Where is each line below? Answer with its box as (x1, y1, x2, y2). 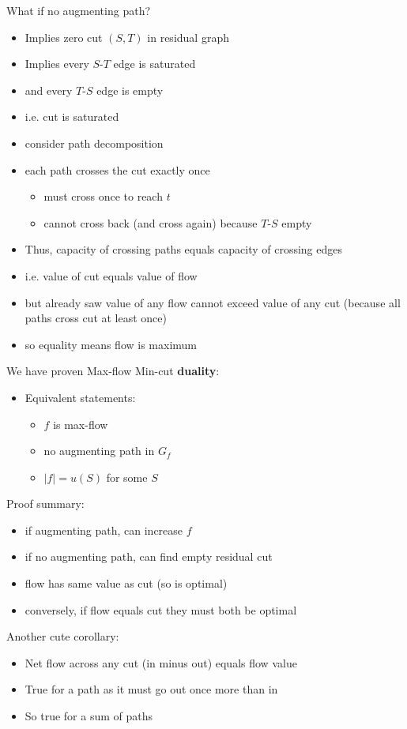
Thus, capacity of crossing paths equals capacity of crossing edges (24, 241, 343, 257)
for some (106, 468, 148, 485)
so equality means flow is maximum (24, 336, 197, 352)
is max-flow (53, 415, 108, 432)
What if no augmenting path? (6, 2, 151, 18)
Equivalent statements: (24, 389, 136, 405)
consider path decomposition (24, 134, 164, 151)
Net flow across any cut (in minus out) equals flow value (24, 654, 297, 671)
